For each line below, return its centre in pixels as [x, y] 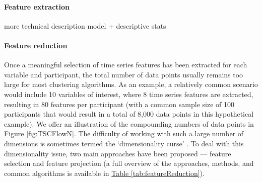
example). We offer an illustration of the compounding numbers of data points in [129, 123]
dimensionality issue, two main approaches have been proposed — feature [118, 153]
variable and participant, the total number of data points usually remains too [124, 74]
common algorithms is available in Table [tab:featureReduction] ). [104, 173]
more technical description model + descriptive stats [85, 25]
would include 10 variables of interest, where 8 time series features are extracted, [129, 94]
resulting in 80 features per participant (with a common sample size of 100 [119, 104]
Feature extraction [37, 6]
